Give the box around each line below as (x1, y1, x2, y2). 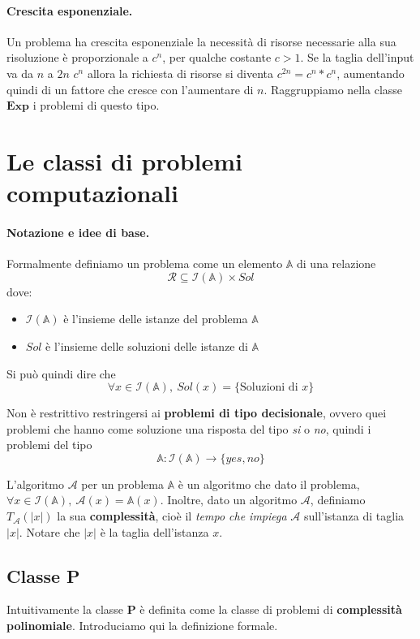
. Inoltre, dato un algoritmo (160, 491, 298, 508)
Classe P (6, 563, 80, 588)
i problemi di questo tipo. (32, 97, 160, 114)
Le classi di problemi (6, 144, 242, 177)
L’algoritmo (6, 475, 65, 492)
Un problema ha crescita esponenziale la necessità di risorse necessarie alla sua (6, 32, 396, 50)
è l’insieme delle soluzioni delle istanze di (45, 337, 248, 354)
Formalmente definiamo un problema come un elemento (6, 255, 283, 272)
